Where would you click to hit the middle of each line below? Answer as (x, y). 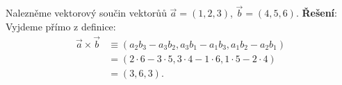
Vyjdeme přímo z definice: (61, 26)
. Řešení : (316, 13)
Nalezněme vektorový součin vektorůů (86, 13)
